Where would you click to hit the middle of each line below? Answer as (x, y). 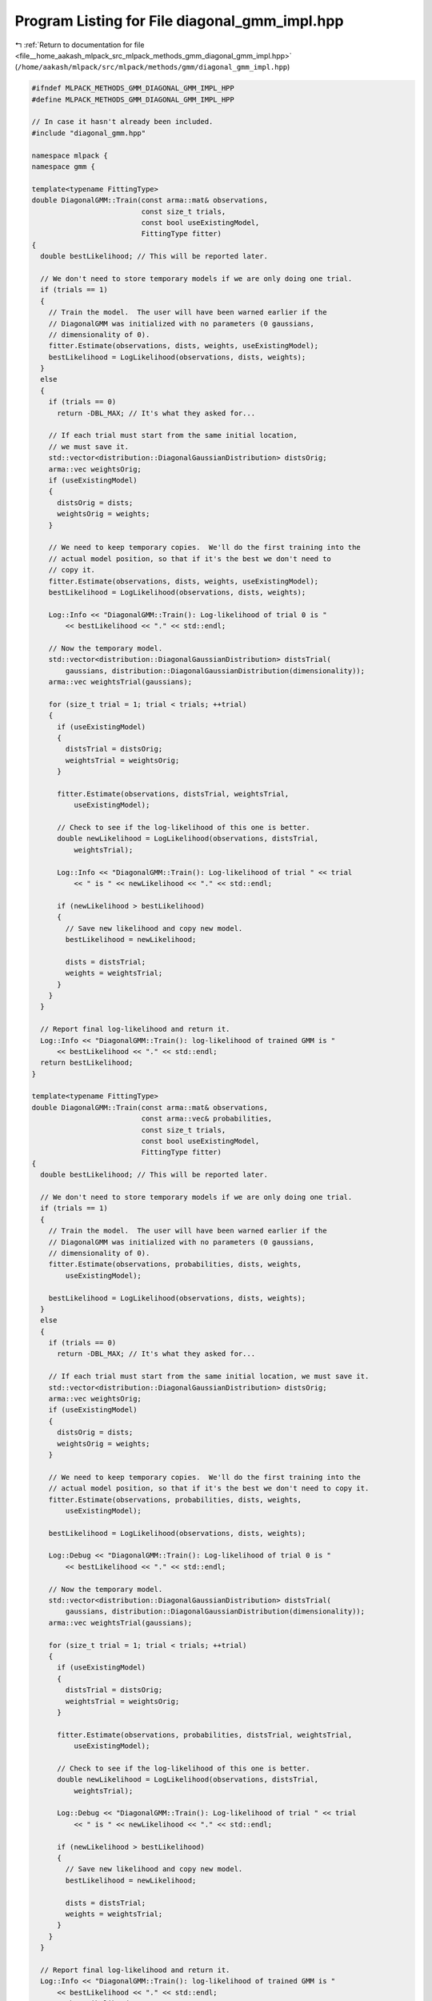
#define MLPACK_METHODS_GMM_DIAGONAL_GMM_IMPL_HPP (133, 99)
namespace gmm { (64, 167)
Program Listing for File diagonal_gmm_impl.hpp (179, 21)
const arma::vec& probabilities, (207, 1119)
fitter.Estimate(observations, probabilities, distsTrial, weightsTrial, (205, 1734)
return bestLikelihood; (87, 1063)
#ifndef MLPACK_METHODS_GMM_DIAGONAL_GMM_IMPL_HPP (133, 88)
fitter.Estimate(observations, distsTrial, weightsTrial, (173, 794)
